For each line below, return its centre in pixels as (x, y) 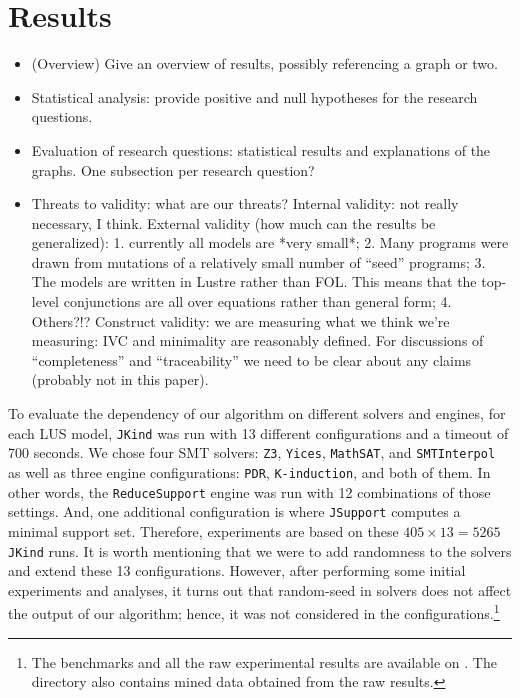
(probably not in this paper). (120, 379)
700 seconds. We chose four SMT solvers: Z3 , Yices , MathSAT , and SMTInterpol (252, 452)
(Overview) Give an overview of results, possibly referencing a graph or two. (264, 63)
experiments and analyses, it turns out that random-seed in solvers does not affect (260, 589)
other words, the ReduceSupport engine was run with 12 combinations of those (249, 491)
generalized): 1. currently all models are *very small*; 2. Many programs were (270, 242)
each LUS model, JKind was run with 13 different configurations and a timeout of (258, 432)
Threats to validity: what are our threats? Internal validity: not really (245, 203)
